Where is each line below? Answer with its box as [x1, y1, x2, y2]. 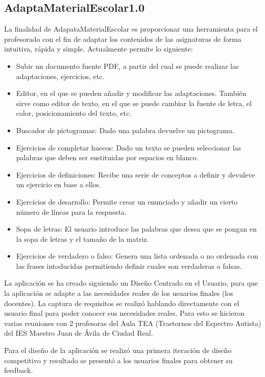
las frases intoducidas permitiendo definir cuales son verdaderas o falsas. [16, 260, 242, 271]
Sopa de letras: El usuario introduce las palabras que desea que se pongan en [16, 223, 257, 234]
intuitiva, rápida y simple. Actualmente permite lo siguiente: [4, 43, 193, 54]
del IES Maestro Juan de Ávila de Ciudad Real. [4, 328, 153, 338]
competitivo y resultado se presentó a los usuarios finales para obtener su [4, 355, 233, 365]
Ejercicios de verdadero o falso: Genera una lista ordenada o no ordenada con [16, 250, 258, 261]
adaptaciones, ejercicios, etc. [16, 70, 105, 81]
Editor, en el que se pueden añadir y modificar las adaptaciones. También [16, 88, 247, 98]
